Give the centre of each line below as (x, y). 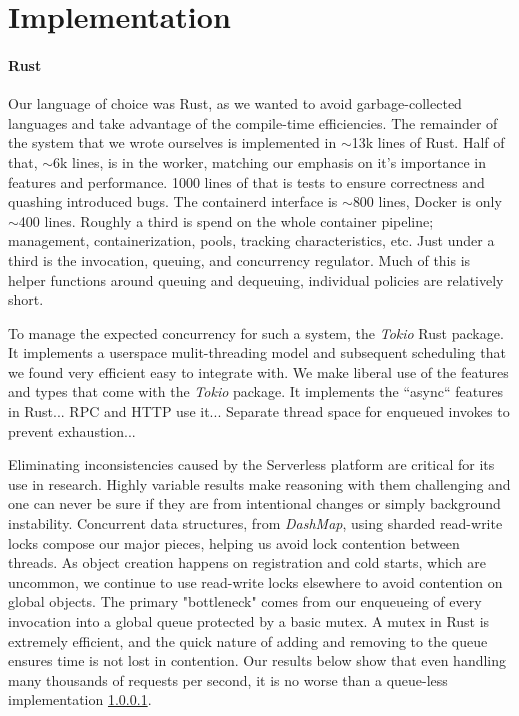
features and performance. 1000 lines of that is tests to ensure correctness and (246, 181)
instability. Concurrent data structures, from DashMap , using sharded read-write (255, 523)
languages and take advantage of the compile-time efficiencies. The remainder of (253, 122)
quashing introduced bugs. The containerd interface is (173, 201)
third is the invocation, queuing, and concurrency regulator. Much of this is (239, 259)
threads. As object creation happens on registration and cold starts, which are (247, 562)
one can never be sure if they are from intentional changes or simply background (254, 503)
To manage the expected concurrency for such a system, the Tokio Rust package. (256, 332)
